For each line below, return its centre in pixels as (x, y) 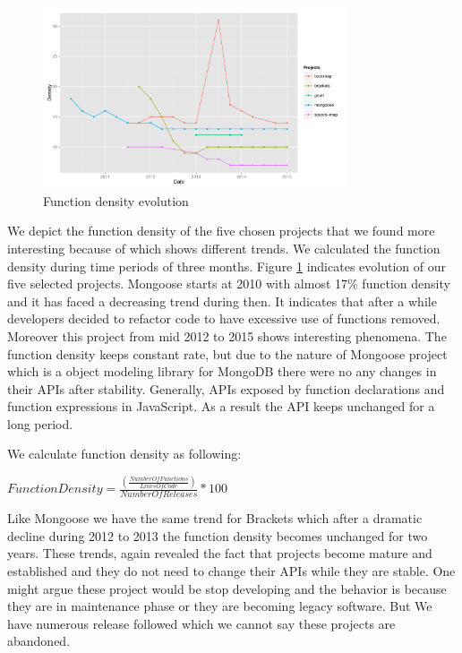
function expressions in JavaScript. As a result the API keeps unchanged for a (221, 406)
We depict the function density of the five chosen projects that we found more (221, 231)
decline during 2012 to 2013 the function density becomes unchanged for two (218, 535)
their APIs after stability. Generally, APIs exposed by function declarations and (226, 388)
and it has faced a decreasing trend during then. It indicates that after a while (222, 301)
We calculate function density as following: (124, 454)
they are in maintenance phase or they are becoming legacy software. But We (220, 606)
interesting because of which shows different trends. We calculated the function (224, 248)
